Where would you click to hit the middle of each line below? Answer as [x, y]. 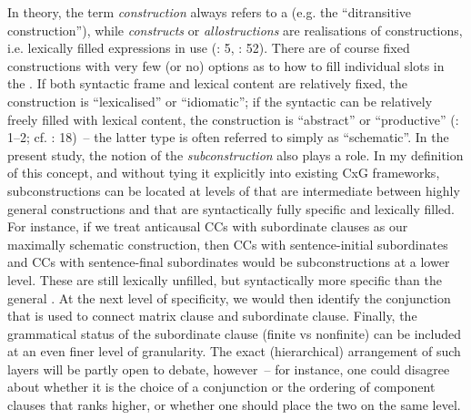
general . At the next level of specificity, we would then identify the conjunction [229, 297]
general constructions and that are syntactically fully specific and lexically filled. [231, 208]
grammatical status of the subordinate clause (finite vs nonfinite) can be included [235, 333]
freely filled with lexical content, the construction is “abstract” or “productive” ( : [233, 119]
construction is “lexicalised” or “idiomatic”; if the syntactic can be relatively [220, 101]
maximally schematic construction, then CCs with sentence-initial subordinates [228, 244]
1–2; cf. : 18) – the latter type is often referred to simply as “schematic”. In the [228, 137]
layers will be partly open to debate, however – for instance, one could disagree [229, 369]
